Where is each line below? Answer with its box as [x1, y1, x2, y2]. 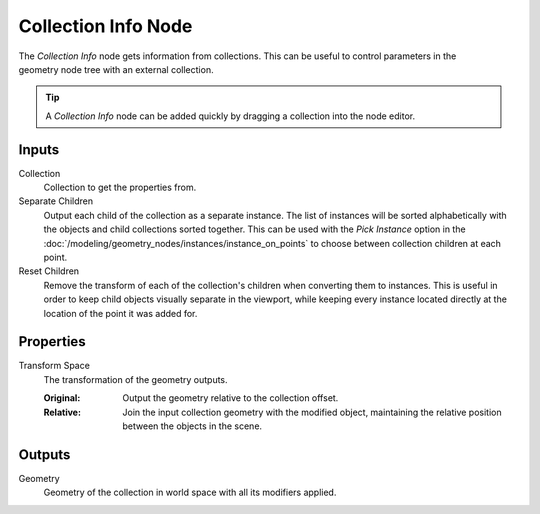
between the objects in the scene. [122, 420, 263, 432]
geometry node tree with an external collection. [18, 63, 214, 75]
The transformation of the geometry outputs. [43, 373, 229, 385]
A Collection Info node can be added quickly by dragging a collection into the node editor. [45, 110, 415, 122]
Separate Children [18, 195, 94, 207]
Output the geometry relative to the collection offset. [122, 392, 339, 404]
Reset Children [18, 265, 80, 277]
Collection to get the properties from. [43, 181, 197, 194]
